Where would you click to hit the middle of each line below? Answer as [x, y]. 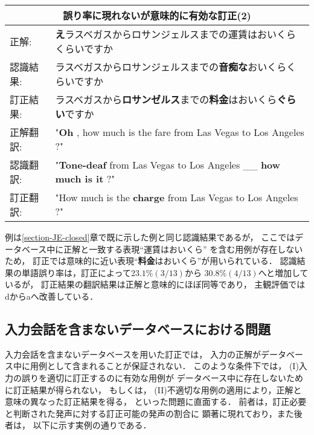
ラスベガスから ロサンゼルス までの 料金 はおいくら [166, 99]
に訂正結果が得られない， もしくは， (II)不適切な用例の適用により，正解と [153, 389]
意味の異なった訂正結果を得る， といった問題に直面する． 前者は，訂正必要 [156, 401]
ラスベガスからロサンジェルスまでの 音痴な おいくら [171, 67]
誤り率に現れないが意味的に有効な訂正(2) [157, 15]
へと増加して [283, 272]
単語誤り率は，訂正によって [76, 272]
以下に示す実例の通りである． [92, 425]
